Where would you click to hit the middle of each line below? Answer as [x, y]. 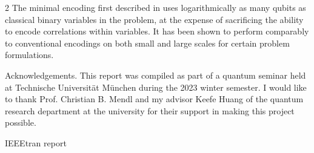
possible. [21, 122]
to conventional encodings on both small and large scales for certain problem [147, 43]
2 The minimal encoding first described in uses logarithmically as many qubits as [155, 7]
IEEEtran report [36, 142]
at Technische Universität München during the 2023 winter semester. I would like [156, 87]
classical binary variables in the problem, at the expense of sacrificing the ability [154, 19]
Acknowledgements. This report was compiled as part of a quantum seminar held [155, 75]
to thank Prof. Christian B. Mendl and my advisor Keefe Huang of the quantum [154, 99]
